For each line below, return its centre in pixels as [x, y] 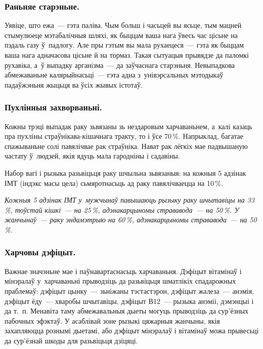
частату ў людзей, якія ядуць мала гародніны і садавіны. [92, 156]
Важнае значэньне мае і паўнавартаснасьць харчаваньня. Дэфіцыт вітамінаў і [123, 271]
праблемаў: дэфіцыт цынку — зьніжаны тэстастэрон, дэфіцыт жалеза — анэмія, [129, 290]
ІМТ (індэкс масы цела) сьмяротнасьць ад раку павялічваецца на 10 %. [114, 183]
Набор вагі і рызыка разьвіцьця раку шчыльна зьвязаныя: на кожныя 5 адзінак [125, 172]
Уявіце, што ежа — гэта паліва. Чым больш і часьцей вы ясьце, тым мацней [123, 25]
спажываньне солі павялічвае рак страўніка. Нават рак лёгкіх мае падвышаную [126, 146]
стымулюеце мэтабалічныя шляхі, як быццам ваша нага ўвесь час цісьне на [121, 35]
